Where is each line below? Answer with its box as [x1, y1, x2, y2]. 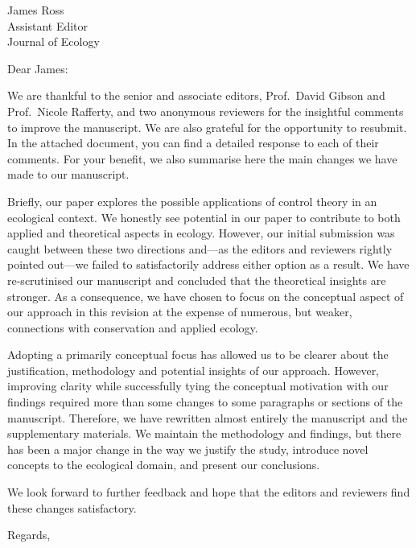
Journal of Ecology [7, 33, 100, 50]
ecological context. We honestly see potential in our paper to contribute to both [7, 208, 401, 225]
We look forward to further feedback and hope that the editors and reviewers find [7, 484, 410, 501]
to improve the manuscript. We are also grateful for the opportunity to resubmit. [7, 118, 407, 135]
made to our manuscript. [7, 166, 130, 183]
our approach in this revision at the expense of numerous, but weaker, [7, 303, 352, 320]
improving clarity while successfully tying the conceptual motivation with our [7, 377, 389, 394]
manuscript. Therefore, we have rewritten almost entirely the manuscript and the [7, 409, 408, 426]
